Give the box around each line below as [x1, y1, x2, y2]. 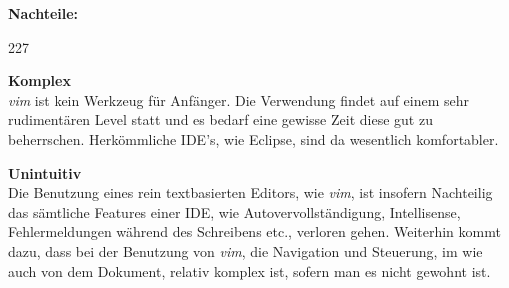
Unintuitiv [8, 162, 82, 183]
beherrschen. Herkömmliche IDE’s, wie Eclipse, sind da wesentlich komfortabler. [8, 128, 499, 149]
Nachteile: [8, 3, 79, 23]
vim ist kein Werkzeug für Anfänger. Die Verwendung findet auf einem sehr [8, 89, 470, 110]
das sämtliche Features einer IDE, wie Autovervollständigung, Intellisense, [8, 201, 461, 222]
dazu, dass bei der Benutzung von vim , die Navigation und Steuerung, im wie [8, 240, 483, 261]
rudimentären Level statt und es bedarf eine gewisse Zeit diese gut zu [8, 109, 433, 130]
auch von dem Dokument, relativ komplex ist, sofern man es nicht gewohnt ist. [8, 260, 491, 281]
